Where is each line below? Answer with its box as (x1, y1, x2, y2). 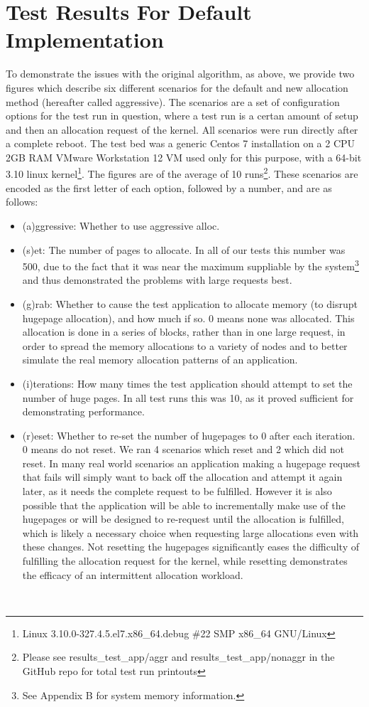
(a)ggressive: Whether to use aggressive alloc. (22, 218, 220, 233)
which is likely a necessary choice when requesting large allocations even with (22, 525, 359, 540)
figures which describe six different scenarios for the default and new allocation (6, 80, 348, 95)
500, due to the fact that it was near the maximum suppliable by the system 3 (22, 257, 359, 273)
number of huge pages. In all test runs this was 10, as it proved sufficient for (22, 390, 354, 405)
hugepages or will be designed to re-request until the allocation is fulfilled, (22, 511, 344, 526)
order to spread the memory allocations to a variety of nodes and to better (22, 338, 348, 353)
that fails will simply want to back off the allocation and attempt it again (22, 469, 343, 484)
